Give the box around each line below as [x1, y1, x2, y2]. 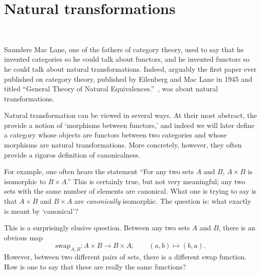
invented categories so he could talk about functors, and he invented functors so [4, 54, 249, 64]
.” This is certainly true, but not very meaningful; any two [66, 176, 245, 186]
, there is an [218, 222, 255, 233]
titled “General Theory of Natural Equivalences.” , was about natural [4, 83, 218, 94]
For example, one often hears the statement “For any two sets [4, 166, 194, 177]
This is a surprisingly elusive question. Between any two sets [4, 222, 190, 233]
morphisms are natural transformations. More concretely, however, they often [4, 140, 242, 150]
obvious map [4, 232, 43, 242]
